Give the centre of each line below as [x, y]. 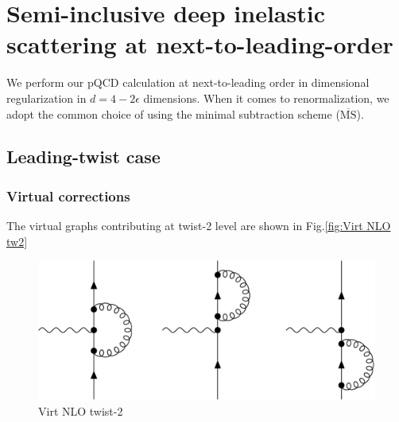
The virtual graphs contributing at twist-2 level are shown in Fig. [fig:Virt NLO [199, 226]
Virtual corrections [68, 195]
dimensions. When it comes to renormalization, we [266, 98]
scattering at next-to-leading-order [200, 44]
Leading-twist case [83, 156]
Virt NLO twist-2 [81, 411]
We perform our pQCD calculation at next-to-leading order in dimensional [188, 82]
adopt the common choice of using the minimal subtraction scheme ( [173, 113]
